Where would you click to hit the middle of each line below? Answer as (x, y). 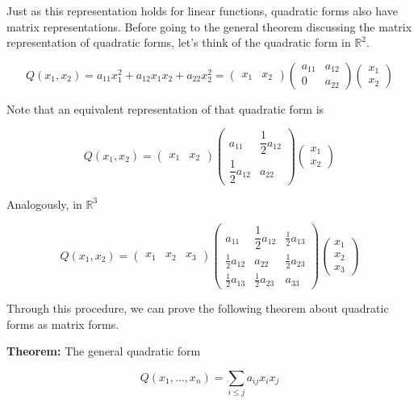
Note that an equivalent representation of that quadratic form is (165, 108)
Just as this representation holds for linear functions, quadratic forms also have (202, 10)
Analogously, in (44, 204)
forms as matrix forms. (63, 324)
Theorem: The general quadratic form (104, 351)
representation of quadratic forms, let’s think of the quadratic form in (179, 42)
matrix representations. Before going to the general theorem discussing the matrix (209, 26)
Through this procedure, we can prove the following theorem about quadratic (198, 308)
